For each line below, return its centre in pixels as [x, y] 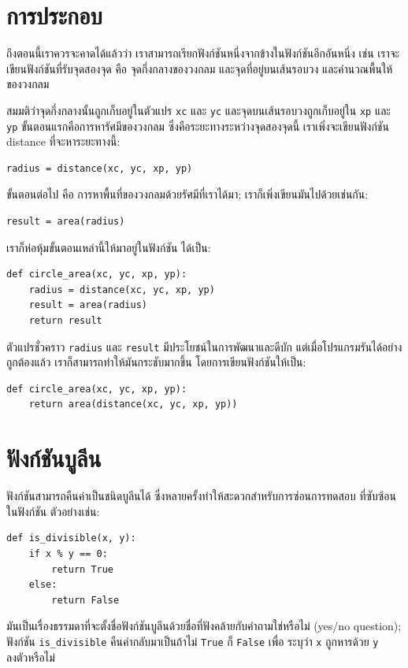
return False [85, 600]
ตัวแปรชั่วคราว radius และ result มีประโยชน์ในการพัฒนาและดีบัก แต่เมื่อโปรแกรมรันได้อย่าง [204, 346]
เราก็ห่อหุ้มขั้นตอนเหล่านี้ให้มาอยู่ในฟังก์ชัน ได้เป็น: [109, 247]
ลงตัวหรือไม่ [31, 657]
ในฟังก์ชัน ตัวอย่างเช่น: [53, 511]
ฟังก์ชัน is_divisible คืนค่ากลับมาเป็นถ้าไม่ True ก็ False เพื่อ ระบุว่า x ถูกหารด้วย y [193, 641]
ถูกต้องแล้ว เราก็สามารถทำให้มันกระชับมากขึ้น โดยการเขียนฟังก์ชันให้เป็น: [156, 362]
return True [83, 569]
